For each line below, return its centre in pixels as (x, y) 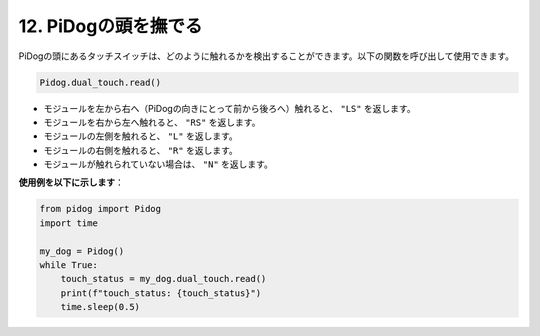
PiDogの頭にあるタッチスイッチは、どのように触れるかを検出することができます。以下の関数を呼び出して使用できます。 (266, 56)
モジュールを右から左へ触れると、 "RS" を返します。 (152, 122)
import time (69, 223)
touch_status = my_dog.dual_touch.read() (163, 279)
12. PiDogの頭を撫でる (110, 26)
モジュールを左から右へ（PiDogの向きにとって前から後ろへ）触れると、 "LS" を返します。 (229, 108)
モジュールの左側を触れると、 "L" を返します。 (141, 136)
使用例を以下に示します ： (71, 182)
